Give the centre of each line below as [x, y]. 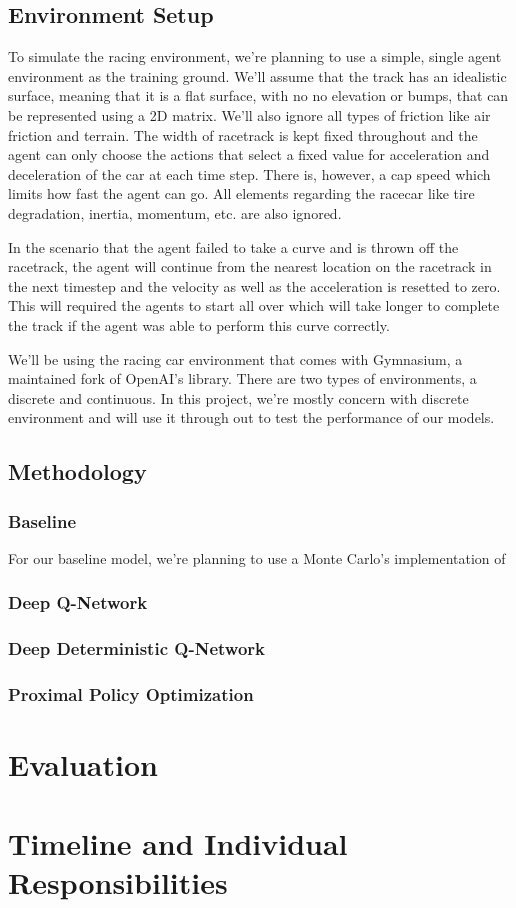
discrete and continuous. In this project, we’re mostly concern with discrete [238, 397]
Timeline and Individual [178, 842]
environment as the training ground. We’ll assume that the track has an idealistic [257, 75]
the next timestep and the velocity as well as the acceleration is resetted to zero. [254, 285]
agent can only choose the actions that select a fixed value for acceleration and [249, 154]
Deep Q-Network [78, 602]
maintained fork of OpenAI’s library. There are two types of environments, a [242, 378]
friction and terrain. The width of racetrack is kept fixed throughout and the [243, 134]
